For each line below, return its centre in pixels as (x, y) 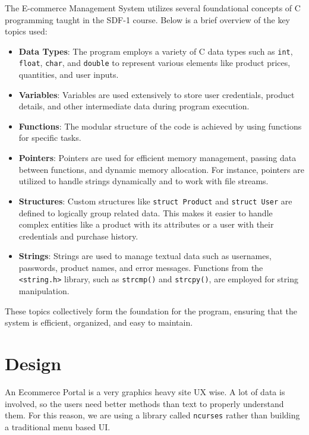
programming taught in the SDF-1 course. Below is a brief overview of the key (148, 19)
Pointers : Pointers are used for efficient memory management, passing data (157, 158)
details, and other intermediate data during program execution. (134, 106)
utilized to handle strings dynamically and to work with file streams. (144, 181)
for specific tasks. (50, 138)
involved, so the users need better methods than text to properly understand (144, 403)
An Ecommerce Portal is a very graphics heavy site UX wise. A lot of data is (145, 392)
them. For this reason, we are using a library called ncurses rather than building (152, 415)
